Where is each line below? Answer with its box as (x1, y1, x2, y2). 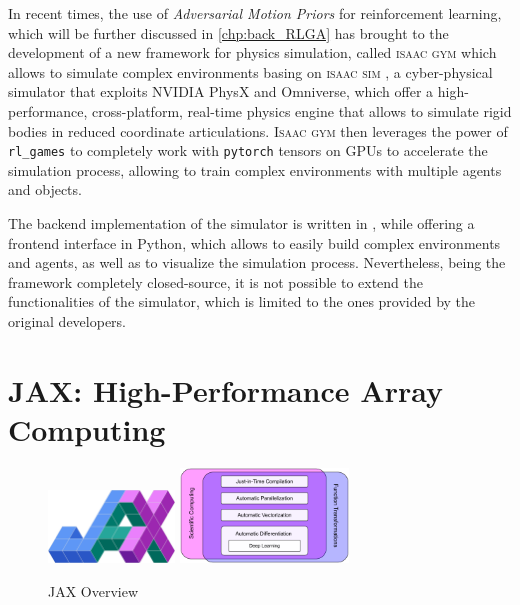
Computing (8, 408, 166, 449)
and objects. (8, 179, 82, 200)
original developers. (8, 310, 127, 331)
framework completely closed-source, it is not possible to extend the (8, 271, 424, 292)
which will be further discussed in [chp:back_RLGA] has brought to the (8, 22, 449, 43)
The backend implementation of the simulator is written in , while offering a (8, 213, 475, 233)
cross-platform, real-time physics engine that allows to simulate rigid (92, 100, 512, 121)
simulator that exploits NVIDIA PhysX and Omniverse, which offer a (8, 81, 434, 102)
